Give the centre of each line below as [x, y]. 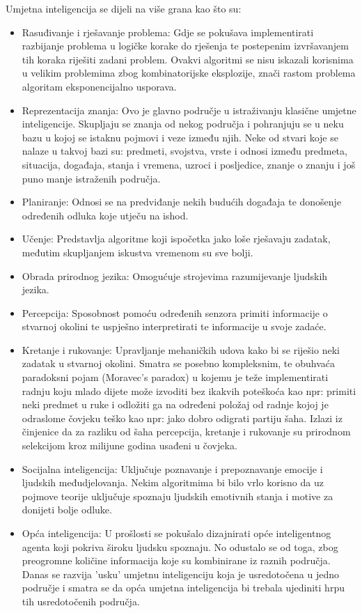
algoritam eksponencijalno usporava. [99, 86]
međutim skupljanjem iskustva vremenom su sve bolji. [137, 252]
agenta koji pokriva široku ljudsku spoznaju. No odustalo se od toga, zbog [180, 546]
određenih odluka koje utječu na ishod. [105, 215]
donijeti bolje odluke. [67, 510]
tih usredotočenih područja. [81, 601]
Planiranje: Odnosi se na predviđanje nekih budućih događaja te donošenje [182, 202]
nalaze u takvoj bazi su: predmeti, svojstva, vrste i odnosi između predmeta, [184, 151]
